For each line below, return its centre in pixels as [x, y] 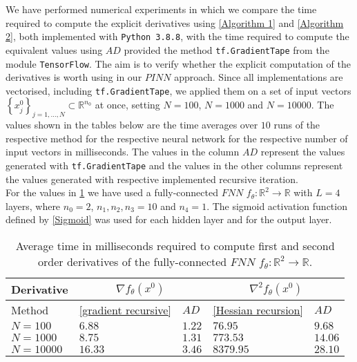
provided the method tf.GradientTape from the [226, 49]
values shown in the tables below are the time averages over [132, 125]
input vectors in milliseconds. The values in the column [123, 152]
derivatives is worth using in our [74, 77]
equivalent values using [54, 49]
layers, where [33, 206]
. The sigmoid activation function [277, 206]
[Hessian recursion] [258, 310]
